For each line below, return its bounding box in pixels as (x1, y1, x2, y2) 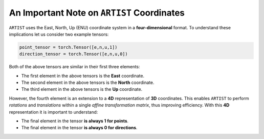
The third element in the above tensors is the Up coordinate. (21, 86, 143, 92)
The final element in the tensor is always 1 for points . (21, 118, 129, 124)
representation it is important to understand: (9, 109, 98, 115)
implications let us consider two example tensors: (9, 31, 109, 37)
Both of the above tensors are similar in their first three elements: (9, 64, 140, 70)
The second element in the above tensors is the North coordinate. (21, 79, 154, 85)
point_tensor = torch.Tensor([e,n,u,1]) (19, 44, 117, 50)
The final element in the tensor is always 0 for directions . (21, 125, 138, 131)
